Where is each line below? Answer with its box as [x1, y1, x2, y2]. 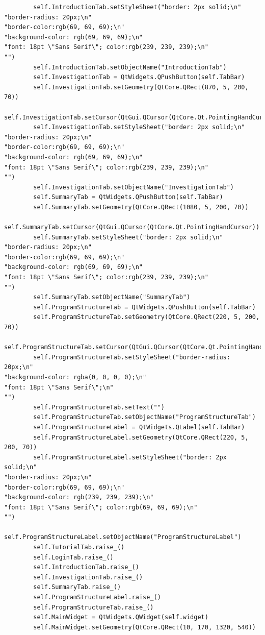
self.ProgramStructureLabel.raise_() [33, 594, 161, 601]
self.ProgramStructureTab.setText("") [33, 403, 165, 411]
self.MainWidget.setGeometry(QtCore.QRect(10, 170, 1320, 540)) [33, 623, 256, 631]
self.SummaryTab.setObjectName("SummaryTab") [33, 294, 191, 301]
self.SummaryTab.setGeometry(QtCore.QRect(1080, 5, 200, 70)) [33, 203, 249, 211]
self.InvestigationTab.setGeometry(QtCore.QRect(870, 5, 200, [33, 83, 249, 91]
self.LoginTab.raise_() [33, 553, 114, 561]
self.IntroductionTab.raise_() [33, 564, 139, 571]
